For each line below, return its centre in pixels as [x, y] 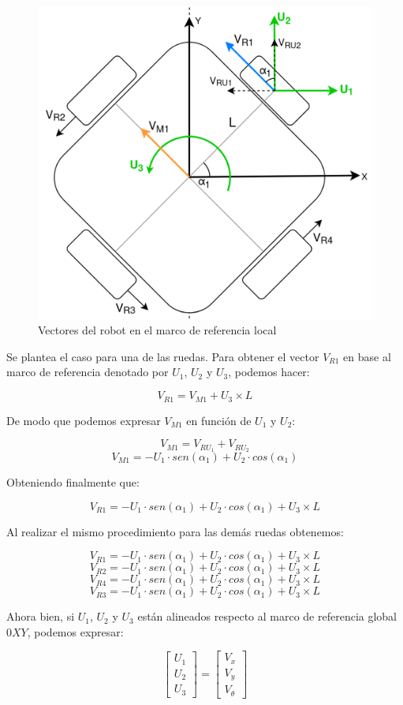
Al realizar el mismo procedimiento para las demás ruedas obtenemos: [175, 531]
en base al [367, 356]
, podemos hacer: [269, 372]
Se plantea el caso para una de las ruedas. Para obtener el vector [163, 356]
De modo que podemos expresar [84, 420]
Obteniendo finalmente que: [73, 481]
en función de [219, 420]
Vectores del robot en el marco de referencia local [157, 330]
